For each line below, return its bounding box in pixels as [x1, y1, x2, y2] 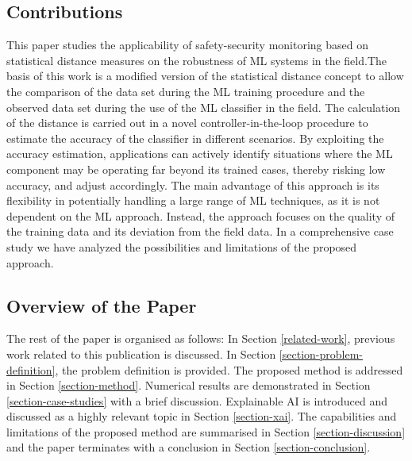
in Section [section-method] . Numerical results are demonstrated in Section [6, 377, 371, 394]
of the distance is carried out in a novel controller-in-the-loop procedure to [6, 114, 368, 131]
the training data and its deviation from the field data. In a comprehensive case [6, 223, 394, 240]
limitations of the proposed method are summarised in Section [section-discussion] [6, 423, 406, 440]
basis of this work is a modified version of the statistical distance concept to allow [6, 67, 404, 84]
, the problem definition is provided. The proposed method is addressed [55, 361, 403, 378]
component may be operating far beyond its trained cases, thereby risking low [6, 160, 386, 177]
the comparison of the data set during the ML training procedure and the [6, 83, 365, 99]
